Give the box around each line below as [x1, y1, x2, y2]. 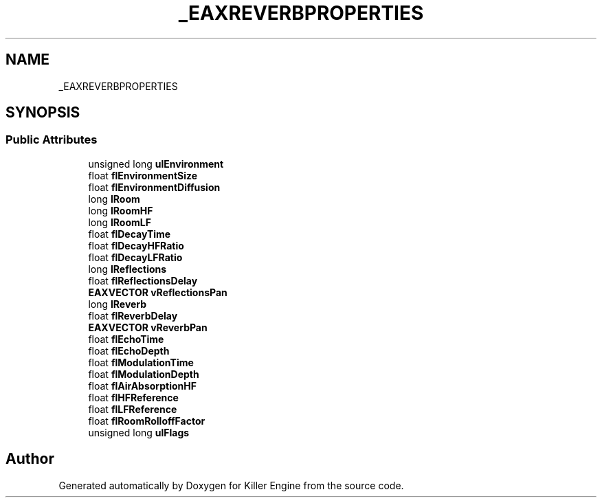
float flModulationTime [88, 356, 194, 368]
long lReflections [88, 262, 167, 275]
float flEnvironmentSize [88, 169, 198, 181]
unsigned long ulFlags [88, 426, 190, 438]
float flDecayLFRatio [88, 251, 183, 263]
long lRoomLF [88, 216, 151, 228]
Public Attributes [5, 133, 98, 147]
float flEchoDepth [88, 344, 170, 357]
